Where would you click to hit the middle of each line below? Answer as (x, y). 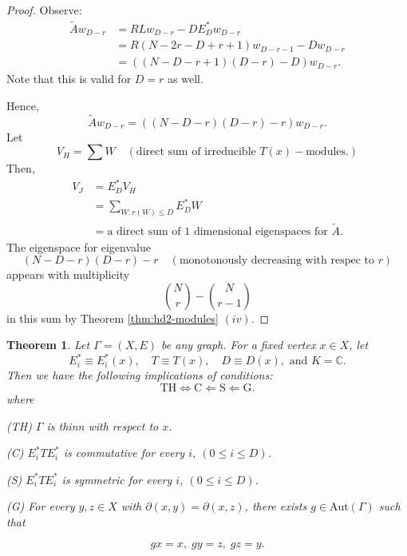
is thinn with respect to (103, 425)
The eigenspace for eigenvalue (79, 246)
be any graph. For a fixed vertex (239, 345)
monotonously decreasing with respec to (277, 261)
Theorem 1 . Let (48, 345)
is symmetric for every (117, 479)
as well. (186, 79)
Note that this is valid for (69, 79)
